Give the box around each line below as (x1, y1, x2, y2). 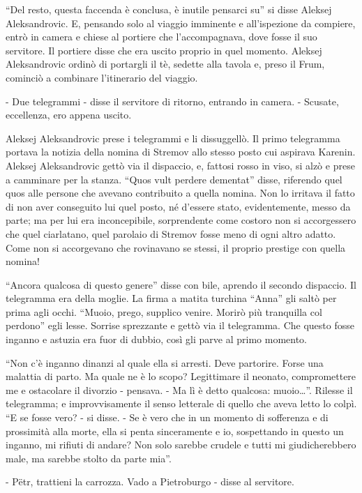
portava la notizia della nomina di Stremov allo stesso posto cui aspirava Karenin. (6, 144, 356, 159)
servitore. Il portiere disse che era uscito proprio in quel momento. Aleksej (6, 43, 322, 57)
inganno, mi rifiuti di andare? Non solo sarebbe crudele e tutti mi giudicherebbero (6, 437, 356, 452)
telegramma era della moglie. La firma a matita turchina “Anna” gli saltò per (6, 291, 337, 305)
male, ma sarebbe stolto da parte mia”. (6, 450, 172, 465)
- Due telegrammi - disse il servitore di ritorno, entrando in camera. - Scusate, (6, 93, 339, 108)
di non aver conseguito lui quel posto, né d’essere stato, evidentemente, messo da (6, 199, 351, 213)
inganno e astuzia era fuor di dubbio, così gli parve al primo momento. (6, 332, 307, 347)
